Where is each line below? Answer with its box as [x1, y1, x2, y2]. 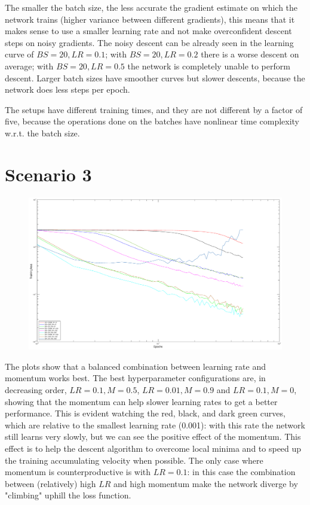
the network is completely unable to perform [127, 59, 290, 72]
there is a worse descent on [201, 48, 299, 60]
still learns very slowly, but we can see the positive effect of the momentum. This [5, 430, 301, 443]
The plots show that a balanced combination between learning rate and [5, 360, 266, 372]
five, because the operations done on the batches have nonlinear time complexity [5, 115, 300, 127]
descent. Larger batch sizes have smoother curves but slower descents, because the [5, 71, 305, 84]
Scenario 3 [5, 162, 92, 186]
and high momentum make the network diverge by [113, 477, 298, 489]
